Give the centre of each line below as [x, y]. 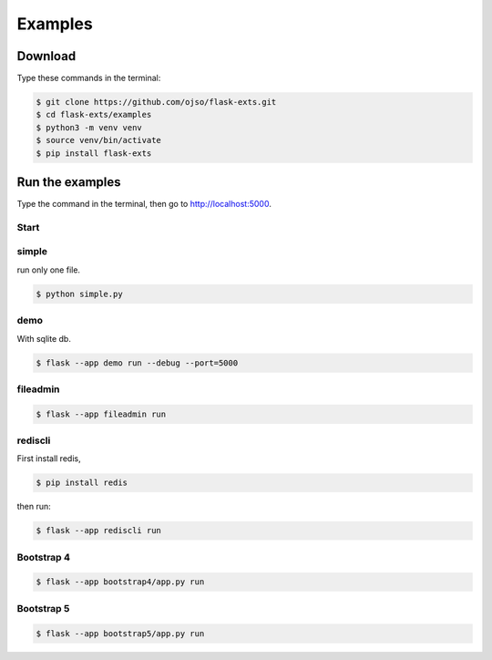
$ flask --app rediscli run [98, 531]
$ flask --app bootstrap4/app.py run [120, 582]
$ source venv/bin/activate [98, 140]
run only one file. [49, 270]
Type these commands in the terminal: [89, 78]
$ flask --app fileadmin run [101, 414]
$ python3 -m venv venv [89, 127]
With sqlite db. [44, 338]
